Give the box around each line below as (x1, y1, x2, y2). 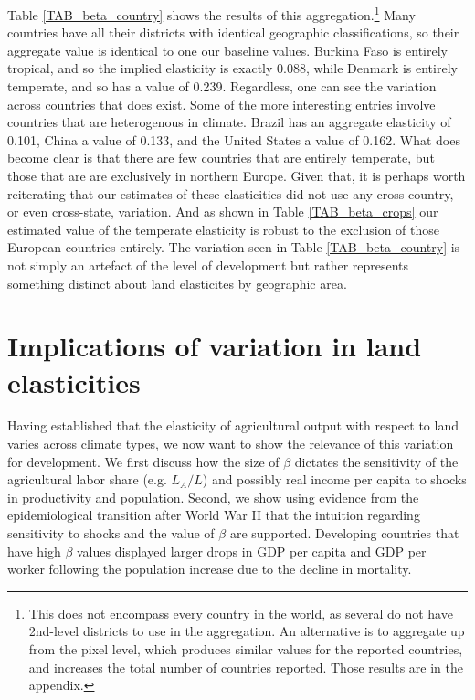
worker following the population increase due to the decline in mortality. (7, 559, 412, 578)
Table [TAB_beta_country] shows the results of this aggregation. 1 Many (7, 3, 416, 24)
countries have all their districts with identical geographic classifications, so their (7, 23, 459, 42)
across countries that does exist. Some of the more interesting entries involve (7, 94, 436, 113)
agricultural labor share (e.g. (7, 470, 167, 489)
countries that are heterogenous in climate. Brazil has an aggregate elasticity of (7, 112, 451, 132)
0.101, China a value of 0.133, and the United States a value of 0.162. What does (7, 130, 460, 149)
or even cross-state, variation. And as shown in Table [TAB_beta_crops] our (7, 202, 438, 221)
